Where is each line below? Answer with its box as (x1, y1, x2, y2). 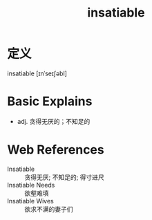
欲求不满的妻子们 (24, 205, 73, 213)
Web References (7, 142, 105, 158)
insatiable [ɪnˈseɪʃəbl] (7, 69, 68, 77)
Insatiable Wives (7, 196, 54, 205)
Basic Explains (7, 93, 93, 109)
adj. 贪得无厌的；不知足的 (17, 117, 91, 125)
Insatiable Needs (7, 181, 55, 189)
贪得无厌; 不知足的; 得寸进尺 (24, 173, 105, 181)
